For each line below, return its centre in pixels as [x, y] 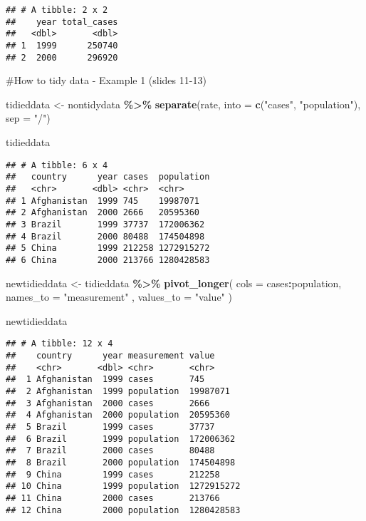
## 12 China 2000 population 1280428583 [123, 510]
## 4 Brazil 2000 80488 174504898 [105, 236]
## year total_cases [62, 22]
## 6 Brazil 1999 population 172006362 [121, 439]
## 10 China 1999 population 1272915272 [123, 486]
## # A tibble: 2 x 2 [57, 10]
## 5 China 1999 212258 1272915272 [108, 248]
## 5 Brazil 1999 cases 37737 [110, 427]
